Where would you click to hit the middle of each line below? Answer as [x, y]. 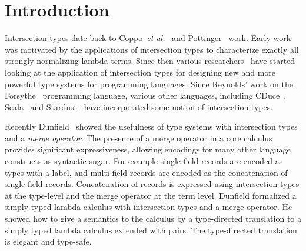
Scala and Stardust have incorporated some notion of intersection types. [139, 106]
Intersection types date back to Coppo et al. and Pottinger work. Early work [148, 38]
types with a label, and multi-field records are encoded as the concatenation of [146, 172]
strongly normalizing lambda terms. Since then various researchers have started [150, 61]
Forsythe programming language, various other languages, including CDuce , [146, 95]
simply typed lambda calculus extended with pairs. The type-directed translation [151, 230]
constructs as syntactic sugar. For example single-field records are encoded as [144, 161]
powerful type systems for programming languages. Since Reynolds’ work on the [149, 84]
